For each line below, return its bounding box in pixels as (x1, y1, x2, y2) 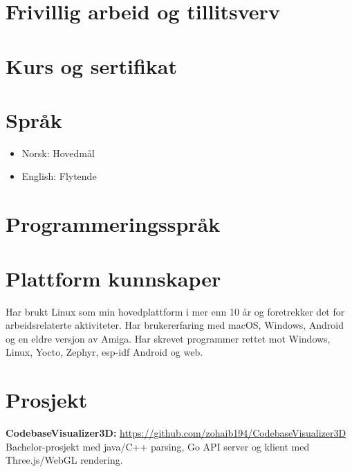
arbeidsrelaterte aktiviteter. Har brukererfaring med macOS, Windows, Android (6, 318, 344, 332)
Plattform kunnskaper (6, 264, 221, 292)
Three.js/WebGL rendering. (6, 453, 123, 467)
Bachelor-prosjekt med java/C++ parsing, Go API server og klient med (6, 439, 310, 453)
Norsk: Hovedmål (21, 145, 95, 160)
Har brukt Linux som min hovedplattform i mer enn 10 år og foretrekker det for (6, 304, 345, 318)
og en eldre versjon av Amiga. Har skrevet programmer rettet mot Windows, (6, 331, 331, 345)
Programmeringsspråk (6, 210, 221, 238)
